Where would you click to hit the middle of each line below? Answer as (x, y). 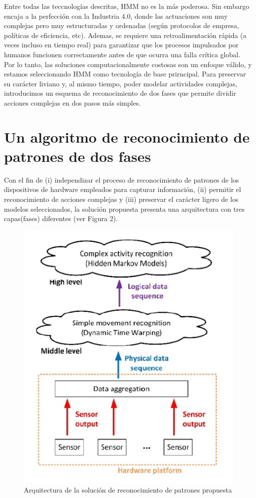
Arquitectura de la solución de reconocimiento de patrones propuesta (128, 489)
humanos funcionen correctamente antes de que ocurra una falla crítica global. (122, 54)
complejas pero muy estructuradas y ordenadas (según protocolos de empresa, (122, 25)
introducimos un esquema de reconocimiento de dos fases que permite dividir (120, 93)
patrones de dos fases (77, 156)
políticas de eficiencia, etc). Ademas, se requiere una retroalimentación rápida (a (125, 35)
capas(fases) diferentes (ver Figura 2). (61, 218)
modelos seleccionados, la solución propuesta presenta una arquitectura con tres (124, 209)
